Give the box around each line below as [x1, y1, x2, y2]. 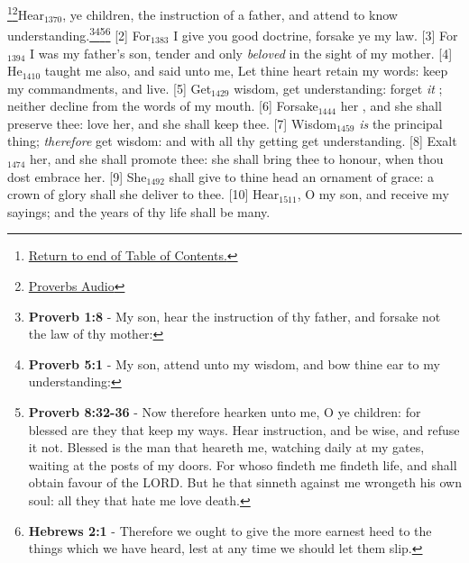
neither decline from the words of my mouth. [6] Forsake [7, 96, 318, 115]
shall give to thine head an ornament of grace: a [169, 167, 434, 186]
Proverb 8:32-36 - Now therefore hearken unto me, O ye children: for [28, 403, 421, 421]
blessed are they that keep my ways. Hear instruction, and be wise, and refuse [28, 420, 460, 439]
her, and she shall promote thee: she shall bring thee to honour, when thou [30, 150, 444, 168]
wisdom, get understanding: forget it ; [234, 78, 443, 97]
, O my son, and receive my [297, 185, 449, 204]
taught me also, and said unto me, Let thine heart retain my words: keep [44, 61, 448, 80]
